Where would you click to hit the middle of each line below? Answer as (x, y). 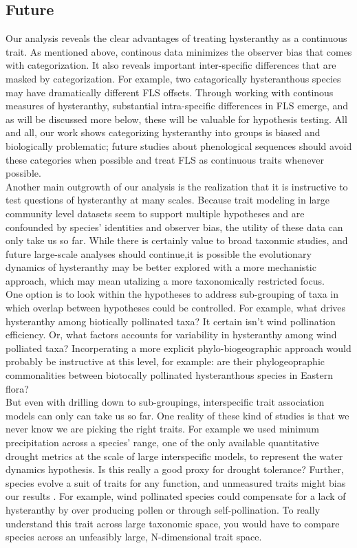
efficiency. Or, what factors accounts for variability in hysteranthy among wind (171, 335)
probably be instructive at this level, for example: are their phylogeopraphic (165, 361)
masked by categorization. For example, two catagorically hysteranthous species (173, 78)
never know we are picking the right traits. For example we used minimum (162, 429)
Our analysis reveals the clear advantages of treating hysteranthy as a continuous (176, 38)
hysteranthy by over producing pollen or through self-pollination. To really (163, 509)
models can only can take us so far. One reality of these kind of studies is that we (177, 415)
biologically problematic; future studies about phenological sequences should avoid (179, 145)
